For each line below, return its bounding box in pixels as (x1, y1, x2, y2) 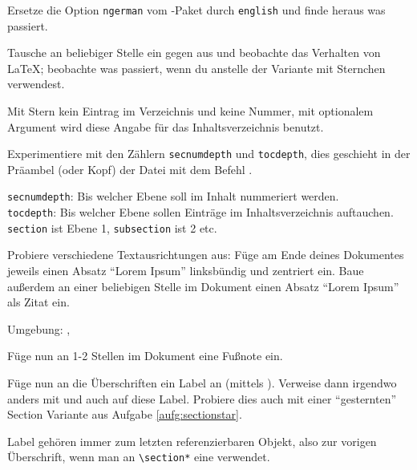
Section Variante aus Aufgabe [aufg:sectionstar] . (7, 406, 242, 423)
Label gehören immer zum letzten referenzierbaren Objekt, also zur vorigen (7, 432, 377, 449)
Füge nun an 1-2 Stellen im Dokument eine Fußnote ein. (7, 347, 283, 364)
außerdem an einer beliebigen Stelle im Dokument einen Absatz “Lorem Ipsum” (7, 278, 399, 294)
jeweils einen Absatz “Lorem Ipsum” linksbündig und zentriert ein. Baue (7, 262, 364, 279)
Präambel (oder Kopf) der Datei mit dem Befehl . (7, 160, 253, 177)
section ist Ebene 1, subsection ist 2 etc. (7, 219, 217, 236)
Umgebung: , (7, 320, 71, 337)
